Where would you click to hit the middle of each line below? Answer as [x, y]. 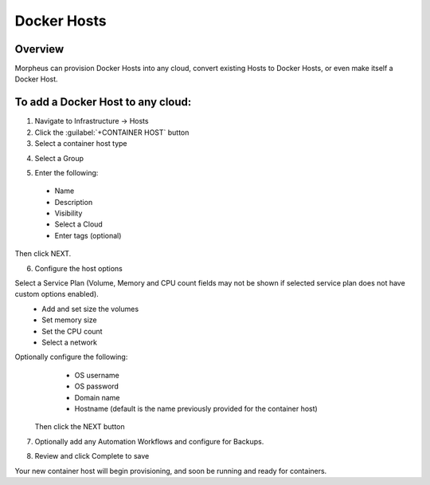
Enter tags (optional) [88, 235]
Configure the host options [78, 268]
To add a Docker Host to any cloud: [103, 103]
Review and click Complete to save [92, 456]
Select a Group [59, 158]
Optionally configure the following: [71, 357]
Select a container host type [81, 144]
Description [74, 202]
